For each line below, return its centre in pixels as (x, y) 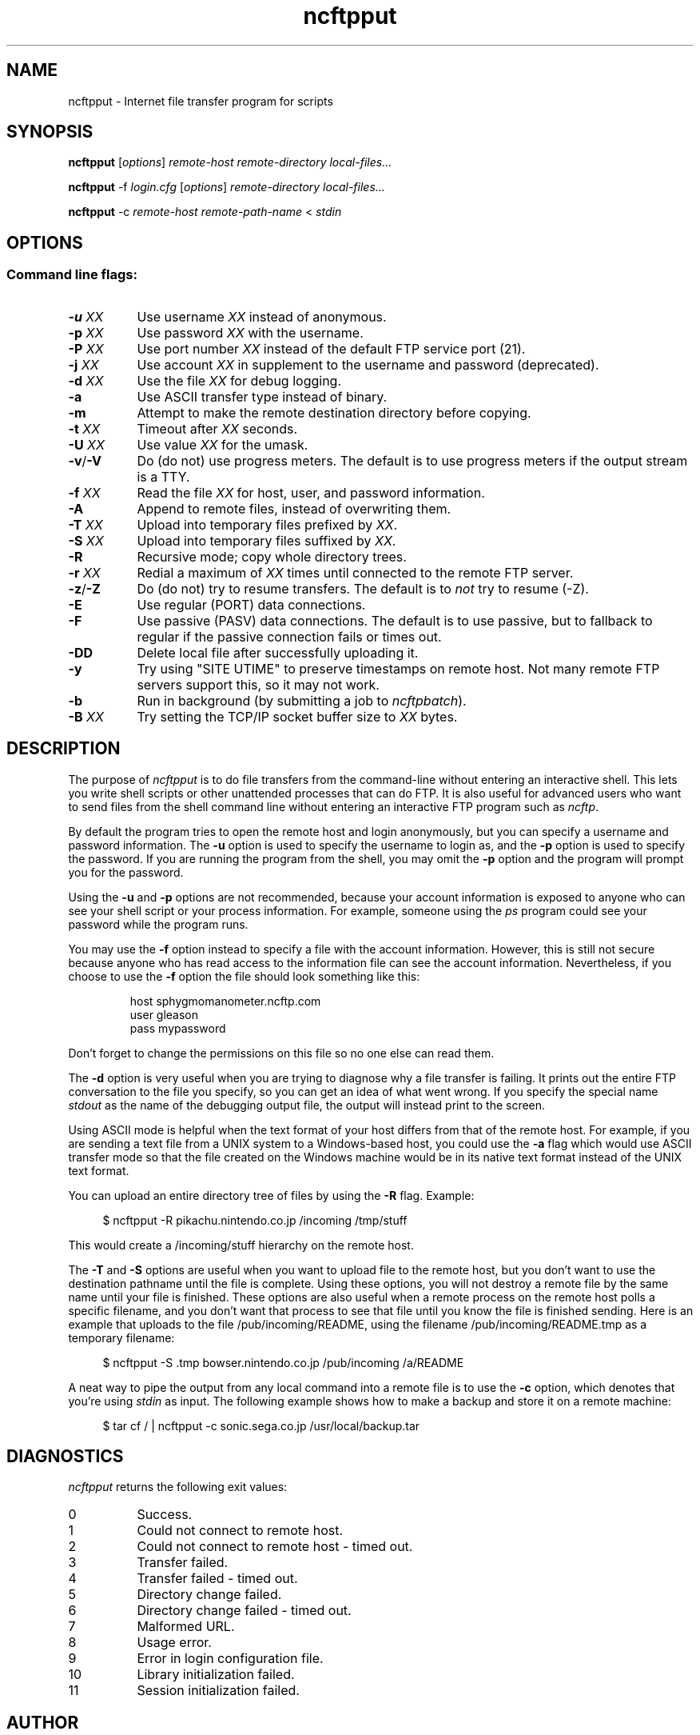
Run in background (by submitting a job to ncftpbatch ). (302, 700)
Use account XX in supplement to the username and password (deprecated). (368, 364)
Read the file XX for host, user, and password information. (311, 492)
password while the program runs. (158, 924)
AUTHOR (43, 1722)
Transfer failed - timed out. (217, 1579)
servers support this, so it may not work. (258, 684)
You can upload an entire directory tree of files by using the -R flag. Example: (271, 1195)
